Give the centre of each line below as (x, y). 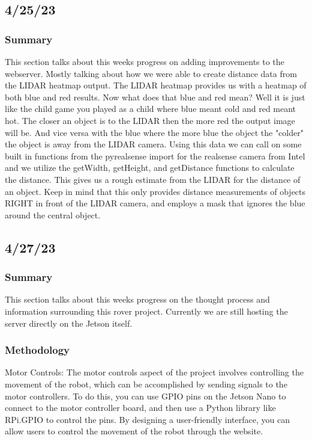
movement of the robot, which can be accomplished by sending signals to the (146, 384)
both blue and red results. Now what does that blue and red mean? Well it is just (155, 97)
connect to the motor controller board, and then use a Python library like (140, 408)
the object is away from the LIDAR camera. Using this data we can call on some (153, 144)
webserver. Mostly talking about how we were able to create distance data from (151, 73)
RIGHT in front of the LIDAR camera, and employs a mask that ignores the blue (155, 203)
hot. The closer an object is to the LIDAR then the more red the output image (150, 120)
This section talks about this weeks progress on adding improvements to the (145, 61)
